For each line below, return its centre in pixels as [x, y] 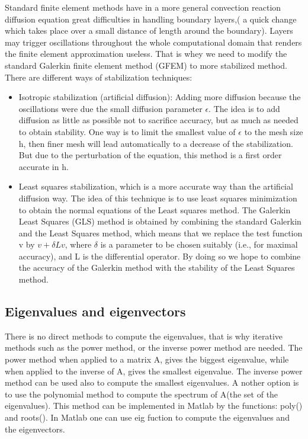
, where [78, 244]
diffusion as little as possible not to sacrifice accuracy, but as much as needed [158, 120]
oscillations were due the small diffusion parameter [110, 108]
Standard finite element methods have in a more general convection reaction [143, 7]
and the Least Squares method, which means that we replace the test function [161, 233]
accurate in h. [44, 166]
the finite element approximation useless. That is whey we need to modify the [146, 54]
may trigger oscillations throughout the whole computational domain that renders [153, 42]
